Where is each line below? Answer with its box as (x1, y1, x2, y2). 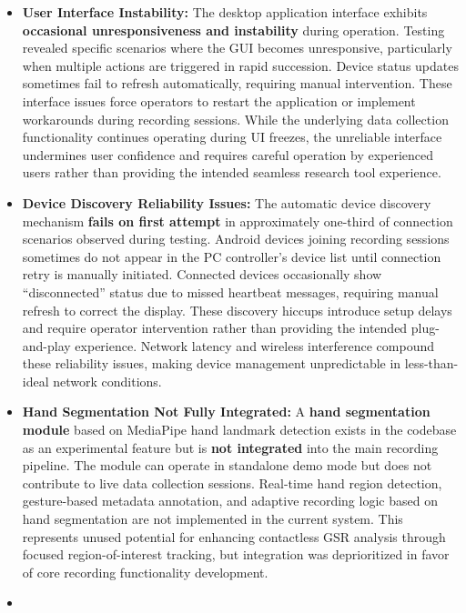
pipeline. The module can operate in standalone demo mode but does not (22, 456, 432, 475)
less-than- (404, 354, 459, 373)
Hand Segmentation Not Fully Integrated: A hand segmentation (22, 402, 431, 421)
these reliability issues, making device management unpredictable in (22, 354, 401, 373)
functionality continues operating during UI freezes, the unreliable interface (22, 127, 442, 146)
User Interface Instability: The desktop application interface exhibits (22, 3, 428, 21)
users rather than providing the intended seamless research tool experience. (22, 163, 441, 182)
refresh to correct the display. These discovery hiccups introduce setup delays (22, 300, 452, 319)
